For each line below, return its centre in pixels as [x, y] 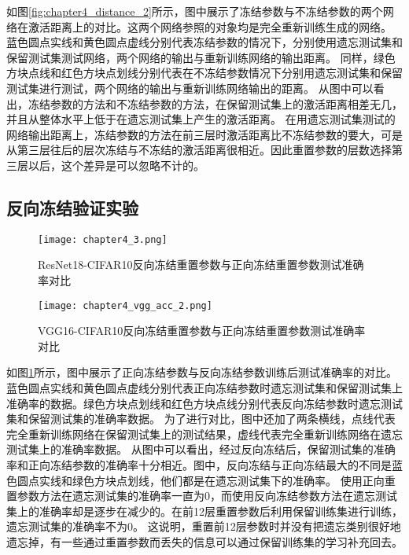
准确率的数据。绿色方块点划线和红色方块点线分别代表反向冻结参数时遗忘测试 [204, 403]
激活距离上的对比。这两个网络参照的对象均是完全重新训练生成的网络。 [210, 26]
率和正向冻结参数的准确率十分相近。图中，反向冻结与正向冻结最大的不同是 [199, 464]
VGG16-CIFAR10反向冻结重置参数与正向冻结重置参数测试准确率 [202, 331]
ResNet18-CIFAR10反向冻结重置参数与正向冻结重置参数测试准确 [201, 265]
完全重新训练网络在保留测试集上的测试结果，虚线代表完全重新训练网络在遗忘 [204, 434]
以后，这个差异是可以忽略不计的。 [116, 165]
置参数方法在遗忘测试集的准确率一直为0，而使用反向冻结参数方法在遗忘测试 [202, 496]
